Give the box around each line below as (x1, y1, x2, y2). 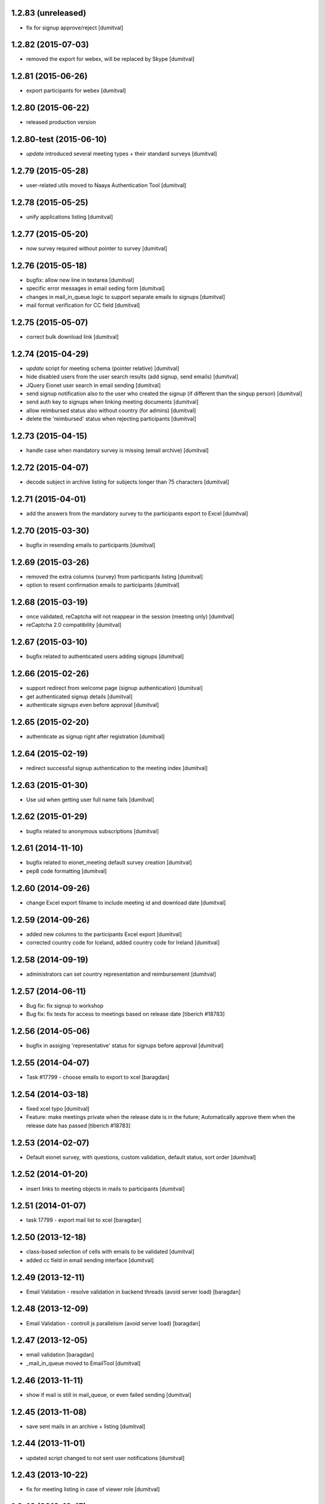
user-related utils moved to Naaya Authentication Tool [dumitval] (26, 182, 187, 189)
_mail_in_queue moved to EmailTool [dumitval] (26, 1360, 141, 1367)
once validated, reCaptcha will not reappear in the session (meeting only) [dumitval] (26, 612, 235, 620)
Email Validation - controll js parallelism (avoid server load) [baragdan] (26, 1319, 201, 1327)
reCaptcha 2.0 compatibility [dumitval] (26, 621, 122, 629)
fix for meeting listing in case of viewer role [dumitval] (26, 1486, 160, 1493)
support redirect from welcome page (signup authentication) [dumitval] (26, 685, 203, 692)
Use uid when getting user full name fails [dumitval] (26, 796, 155, 803)
